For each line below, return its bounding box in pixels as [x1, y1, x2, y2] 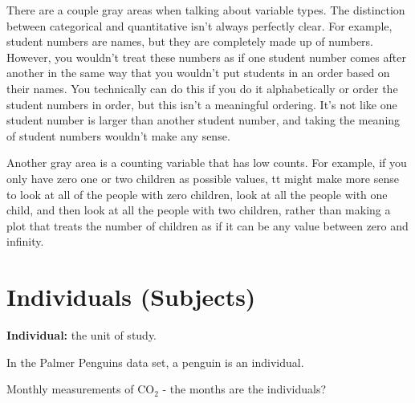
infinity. [6, 233, 44, 250]
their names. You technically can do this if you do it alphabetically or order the [6, 79, 398, 96]
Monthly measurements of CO [6, 381, 155, 397]
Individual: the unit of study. [6, 327, 157, 344]
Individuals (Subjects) [6, 280, 256, 313]
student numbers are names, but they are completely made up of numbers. [6, 33, 374, 50]
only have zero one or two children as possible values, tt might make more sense [6, 169, 399, 186]
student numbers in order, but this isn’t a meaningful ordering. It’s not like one [6, 96, 397, 112]
